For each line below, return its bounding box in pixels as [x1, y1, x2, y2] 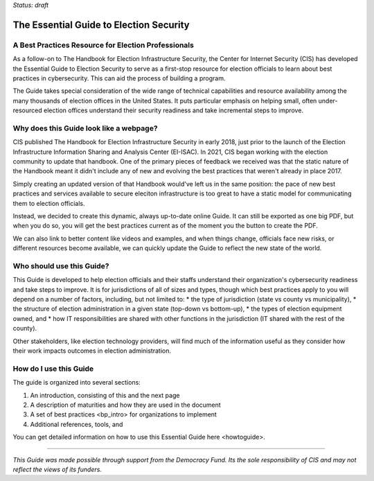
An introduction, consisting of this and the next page [30, 391, 180, 399]
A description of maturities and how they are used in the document [30, 401, 221, 409]
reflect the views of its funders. [12, 465, 102, 473]
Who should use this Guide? [12, 261, 110, 270]
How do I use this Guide [12, 364, 94, 374]
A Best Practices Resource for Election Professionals [12, 40, 194, 50]
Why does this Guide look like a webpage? [12, 123, 159, 133]
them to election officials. [12, 199, 85, 207]
